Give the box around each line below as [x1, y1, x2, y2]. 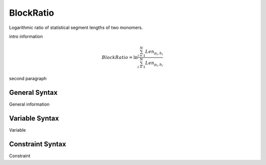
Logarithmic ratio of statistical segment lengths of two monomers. [9, 25, 143, 30]
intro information [9, 33, 43, 39]
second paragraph [9, 76, 47, 82]
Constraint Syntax [9, 140, 66, 148]
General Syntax [9, 88, 58, 97]
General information [9, 101, 50, 108]
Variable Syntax [9, 114, 59, 123]
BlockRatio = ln [101, 55, 138, 60]
